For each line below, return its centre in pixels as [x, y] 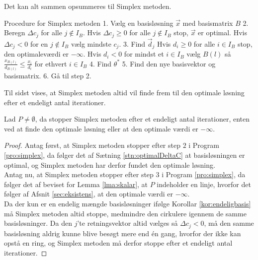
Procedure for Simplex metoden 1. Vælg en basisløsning [89, 23]
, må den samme [229, 223]
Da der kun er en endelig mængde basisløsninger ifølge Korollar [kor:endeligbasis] [128, 203]
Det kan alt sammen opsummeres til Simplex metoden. [88, 6]
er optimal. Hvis [222, 32]
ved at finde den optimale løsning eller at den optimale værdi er [101, 128]
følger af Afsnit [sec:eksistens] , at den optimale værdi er [89, 194]
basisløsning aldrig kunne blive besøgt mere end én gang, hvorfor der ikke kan [123, 233]
